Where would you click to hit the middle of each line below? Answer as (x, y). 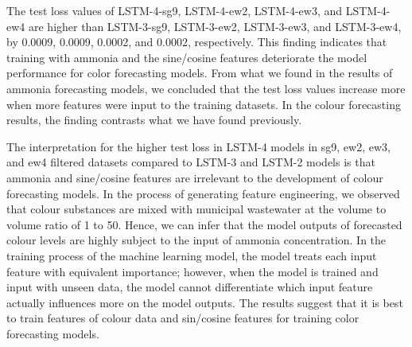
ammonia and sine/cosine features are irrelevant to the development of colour (195, 177)
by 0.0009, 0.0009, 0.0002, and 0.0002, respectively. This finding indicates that (197, 42)
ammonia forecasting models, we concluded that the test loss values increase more (206, 88)
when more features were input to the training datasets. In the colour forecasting (204, 104)
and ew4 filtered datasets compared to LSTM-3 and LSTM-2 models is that (191, 162)
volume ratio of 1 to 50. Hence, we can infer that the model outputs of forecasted (204, 224)
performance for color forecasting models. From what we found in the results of (200, 73)
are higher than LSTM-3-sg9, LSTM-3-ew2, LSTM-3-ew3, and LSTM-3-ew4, (215, 26)
